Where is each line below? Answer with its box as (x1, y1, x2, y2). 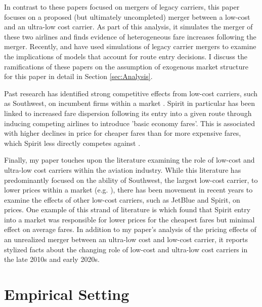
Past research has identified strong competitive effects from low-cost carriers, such (4, 88, 258, 98)
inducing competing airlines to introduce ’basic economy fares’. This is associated (4, 118, 255, 128)
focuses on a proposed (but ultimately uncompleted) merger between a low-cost (4, 11, 250, 22)
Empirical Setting (4, 284, 129, 304)
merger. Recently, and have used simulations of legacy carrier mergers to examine (4, 41, 256, 52)
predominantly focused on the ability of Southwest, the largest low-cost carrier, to (4, 174, 258, 185)
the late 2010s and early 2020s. (4, 254, 100, 264)
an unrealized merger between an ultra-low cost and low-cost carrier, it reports (4, 234, 248, 245)
